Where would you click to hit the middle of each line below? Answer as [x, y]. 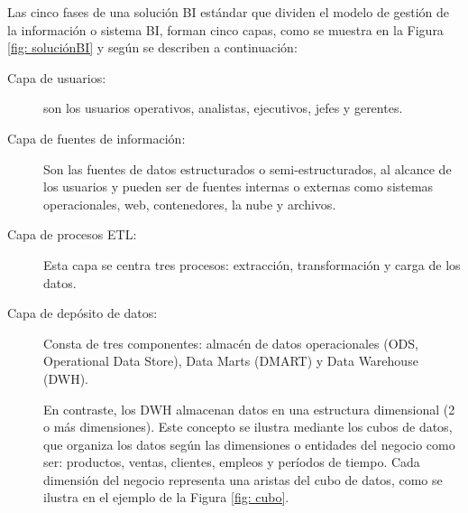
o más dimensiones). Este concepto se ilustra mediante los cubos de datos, [248, 427]
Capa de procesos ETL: [72, 234]
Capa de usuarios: [57, 77]
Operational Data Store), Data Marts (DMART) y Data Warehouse [231, 361]
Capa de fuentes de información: [96, 138]
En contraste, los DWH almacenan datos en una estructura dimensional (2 [249, 409]
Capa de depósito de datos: [83, 313]
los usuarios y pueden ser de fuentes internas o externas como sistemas [239, 187]
